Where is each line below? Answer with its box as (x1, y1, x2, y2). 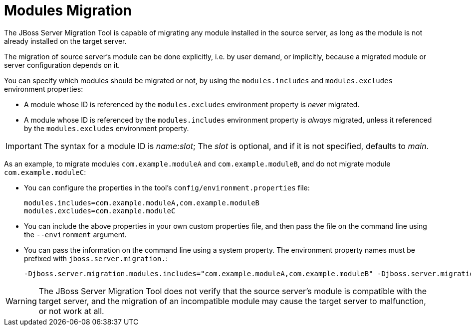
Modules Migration (4, 2, 132, 19)
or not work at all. (38, 306, 104, 316)
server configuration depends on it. (4, 60, 120, 69)
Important (5, 141, 42, 151)
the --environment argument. (24, 230, 127, 239)
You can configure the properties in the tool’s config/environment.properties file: (24, 183, 310, 192)
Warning (5, 296, 37, 306)
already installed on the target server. (4, 36, 127, 45)
